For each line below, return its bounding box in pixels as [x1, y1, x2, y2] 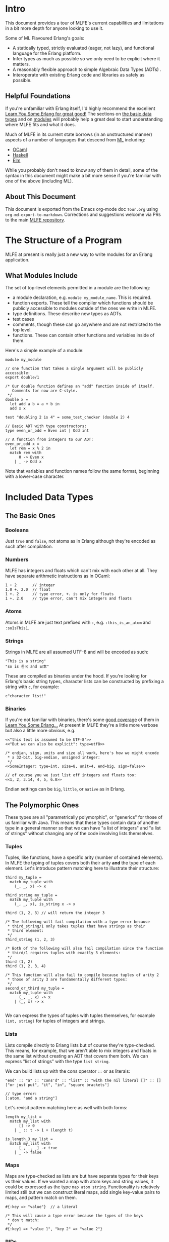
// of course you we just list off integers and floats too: [5, 773, 137, 778]
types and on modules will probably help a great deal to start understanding [5, 116, 163, 122]
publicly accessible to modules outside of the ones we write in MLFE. [12, 305, 156, 312]
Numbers [5, 556, 29, 563]
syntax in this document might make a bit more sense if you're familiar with [5, 172, 161, 178]
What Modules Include [5, 271, 78, 280]
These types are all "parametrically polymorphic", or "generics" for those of [5, 814, 163, 820]
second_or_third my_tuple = [5, 986, 65, 991]
